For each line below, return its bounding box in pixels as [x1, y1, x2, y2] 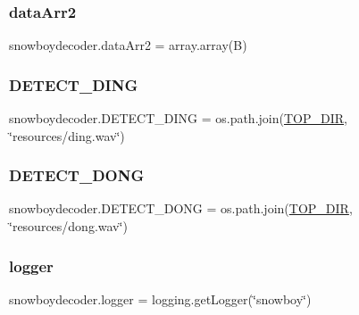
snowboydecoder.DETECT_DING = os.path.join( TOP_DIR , [9, 109, 347, 128]
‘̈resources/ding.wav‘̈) [9, 126, 125, 145]
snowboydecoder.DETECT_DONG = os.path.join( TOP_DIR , [9, 199, 353, 218]
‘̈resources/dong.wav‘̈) [9, 217, 128, 236]
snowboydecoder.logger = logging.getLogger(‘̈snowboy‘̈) [9, 289, 312, 308]
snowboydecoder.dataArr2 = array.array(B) [9, 36, 247, 54]
